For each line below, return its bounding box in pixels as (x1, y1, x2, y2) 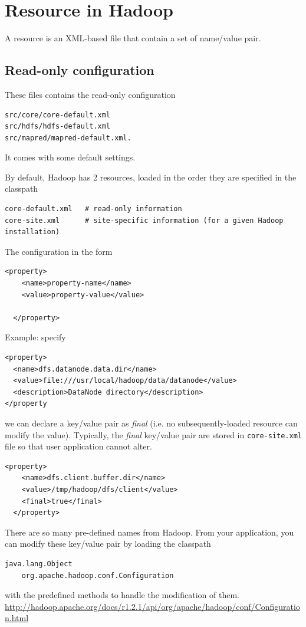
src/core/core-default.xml (5, 110, 110, 119)
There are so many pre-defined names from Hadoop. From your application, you (5, 526, 294, 538)
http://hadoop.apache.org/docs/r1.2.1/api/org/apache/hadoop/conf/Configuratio (5, 600, 300, 612)
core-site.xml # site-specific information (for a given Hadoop (5, 216, 284, 225)
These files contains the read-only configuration (5, 88, 176, 100)
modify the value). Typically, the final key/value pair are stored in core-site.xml (5, 428, 302, 441)
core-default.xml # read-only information (5, 205, 182, 214)
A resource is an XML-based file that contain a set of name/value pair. (5, 32, 261, 44)
